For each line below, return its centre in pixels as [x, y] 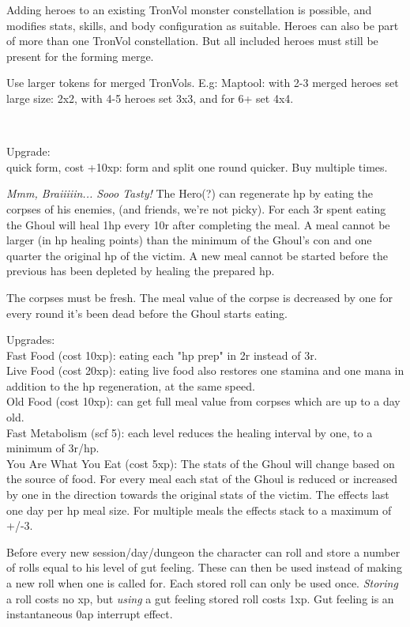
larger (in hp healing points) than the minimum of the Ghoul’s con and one [189, 240]
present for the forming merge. [80, 56]
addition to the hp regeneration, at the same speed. [131, 385]
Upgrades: [31, 340]
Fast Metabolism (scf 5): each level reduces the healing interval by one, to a [190, 432]
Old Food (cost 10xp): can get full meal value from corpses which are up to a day [203, 401]
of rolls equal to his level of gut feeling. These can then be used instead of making [204, 567]
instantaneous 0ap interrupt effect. [90, 614]
